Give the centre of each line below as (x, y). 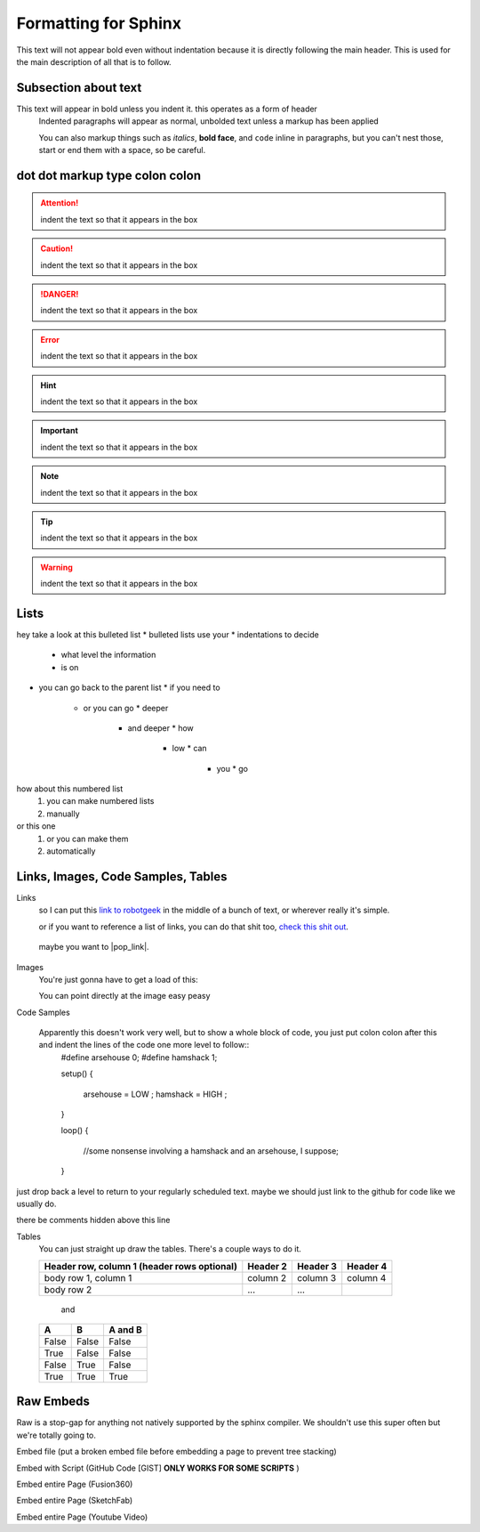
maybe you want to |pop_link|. (94, 947)
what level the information (108, 655)
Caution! (57, 248)
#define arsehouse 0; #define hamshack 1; (139, 1057)
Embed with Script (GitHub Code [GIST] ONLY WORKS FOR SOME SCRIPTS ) (158, 1468)
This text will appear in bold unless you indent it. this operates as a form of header (167, 109)
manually (63, 814)
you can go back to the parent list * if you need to (130, 688)
